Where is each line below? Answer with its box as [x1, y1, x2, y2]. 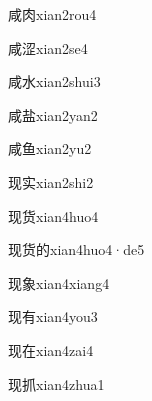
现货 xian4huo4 [8, 205, 99, 226]
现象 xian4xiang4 [8, 272, 110, 293]
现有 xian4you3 [8, 306, 98, 327]
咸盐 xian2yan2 [8, 104, 98, 125]
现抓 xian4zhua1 [8, 373, 105, 394]
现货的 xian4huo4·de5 [8, 239, 145, 260]
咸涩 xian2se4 [8, 37, 88, 58]
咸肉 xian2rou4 [8, 4, 97, 24]
